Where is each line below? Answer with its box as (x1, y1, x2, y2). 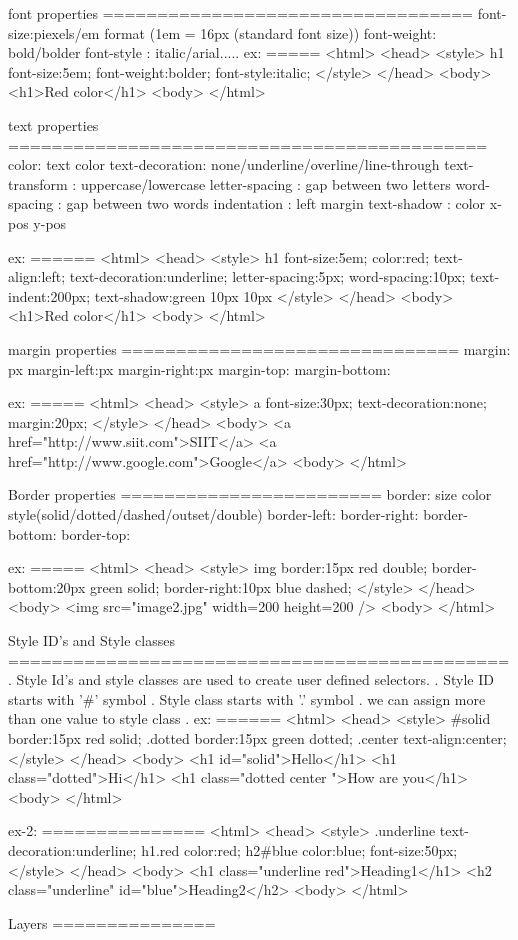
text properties (8, 114, 99, 135)
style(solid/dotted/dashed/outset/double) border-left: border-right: (8, 504, 419, 525)
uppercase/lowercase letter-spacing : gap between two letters (80, 173, 451, 194)
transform (8, 173, 68, 194)
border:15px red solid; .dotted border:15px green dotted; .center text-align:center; (8, 728, 507, 748)
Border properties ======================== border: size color (8, 484, 492, 505)
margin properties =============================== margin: (8, 338, 511, 359)
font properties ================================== (8, 3, 473, 23)
